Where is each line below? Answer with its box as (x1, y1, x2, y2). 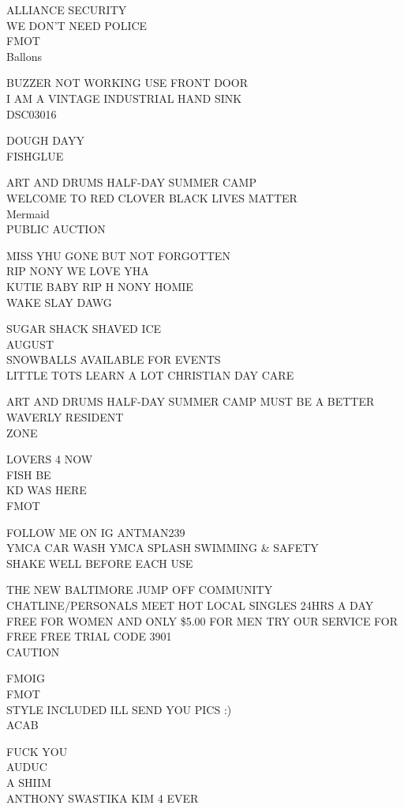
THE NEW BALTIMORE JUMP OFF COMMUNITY (6, 581, 273, 598)
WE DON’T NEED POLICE (6, 17, 148, 33)
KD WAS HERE (6, 482, 87, 498)
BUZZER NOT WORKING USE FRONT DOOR (6, 74, 248, 91)
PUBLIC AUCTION (6, 221, 106, 237)
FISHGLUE (6, 147, 64, 164)
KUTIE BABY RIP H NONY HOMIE (6, 278, 193, 294)
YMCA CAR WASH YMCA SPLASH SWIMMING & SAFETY (6, 539, 319, 556)
